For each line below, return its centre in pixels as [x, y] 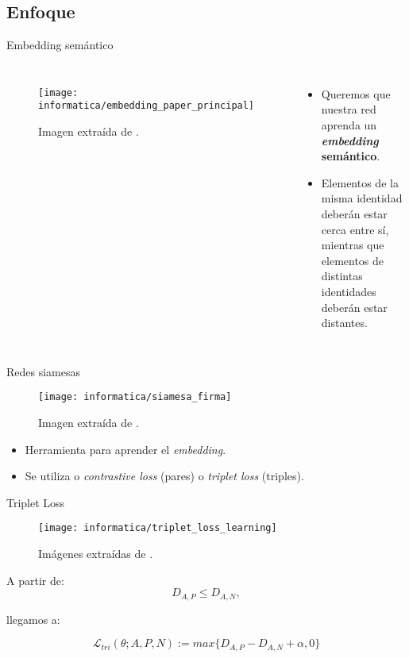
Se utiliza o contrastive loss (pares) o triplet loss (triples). [164, 476]
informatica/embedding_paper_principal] [147, 106]
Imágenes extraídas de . [96, 553]
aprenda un [349, 124]
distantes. [344, 323]
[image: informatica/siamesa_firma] [135, 397]
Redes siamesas [44, 371]
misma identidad [362, 198]
